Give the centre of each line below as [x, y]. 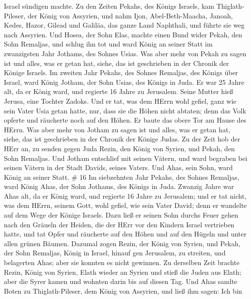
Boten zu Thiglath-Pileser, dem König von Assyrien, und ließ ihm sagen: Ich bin [123, 291]
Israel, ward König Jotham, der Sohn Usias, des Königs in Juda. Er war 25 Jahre [124, 82]
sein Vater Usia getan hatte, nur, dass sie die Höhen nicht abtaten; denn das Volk [125, 110]
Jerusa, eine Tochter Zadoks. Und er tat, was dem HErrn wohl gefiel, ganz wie [120, 101]
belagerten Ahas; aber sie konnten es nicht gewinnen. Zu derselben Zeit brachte [122, 262]
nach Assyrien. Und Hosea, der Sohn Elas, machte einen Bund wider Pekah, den [123, 34]
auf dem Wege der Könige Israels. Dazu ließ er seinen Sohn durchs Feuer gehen [121, 215]
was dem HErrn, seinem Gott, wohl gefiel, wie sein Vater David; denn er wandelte [125, 205]
